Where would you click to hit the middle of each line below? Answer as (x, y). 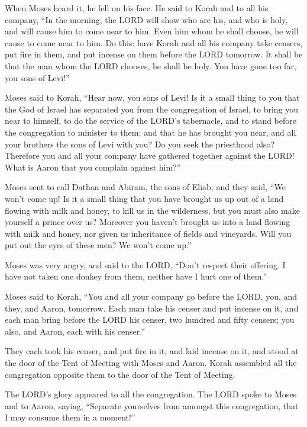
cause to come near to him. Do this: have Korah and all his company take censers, (154, 42)
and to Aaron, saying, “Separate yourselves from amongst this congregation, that (152, 405)
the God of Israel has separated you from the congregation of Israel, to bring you (152, 109)
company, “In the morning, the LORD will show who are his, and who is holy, (146, 19)
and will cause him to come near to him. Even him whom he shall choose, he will (152, 31)
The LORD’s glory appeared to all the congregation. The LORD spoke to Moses (151, 394)
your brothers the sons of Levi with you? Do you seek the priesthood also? (140, 144)
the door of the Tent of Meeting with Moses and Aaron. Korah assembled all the (151, 363)
